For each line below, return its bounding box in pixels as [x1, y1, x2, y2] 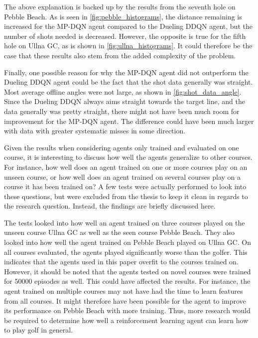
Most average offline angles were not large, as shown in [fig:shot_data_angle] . [4, 86, 242, 97]
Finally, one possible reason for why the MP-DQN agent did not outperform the [4, 67, 249, 77]
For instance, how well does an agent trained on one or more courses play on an [4, 161, 248, 172]
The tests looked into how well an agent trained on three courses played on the [4, 217, 245, 227]
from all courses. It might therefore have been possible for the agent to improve [4, 295, 246, 306]
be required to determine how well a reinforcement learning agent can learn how [4, 315, 249, 325]
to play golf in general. [4, 325, 73, 335]
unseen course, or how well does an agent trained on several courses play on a [4, 171, 241, 182]
